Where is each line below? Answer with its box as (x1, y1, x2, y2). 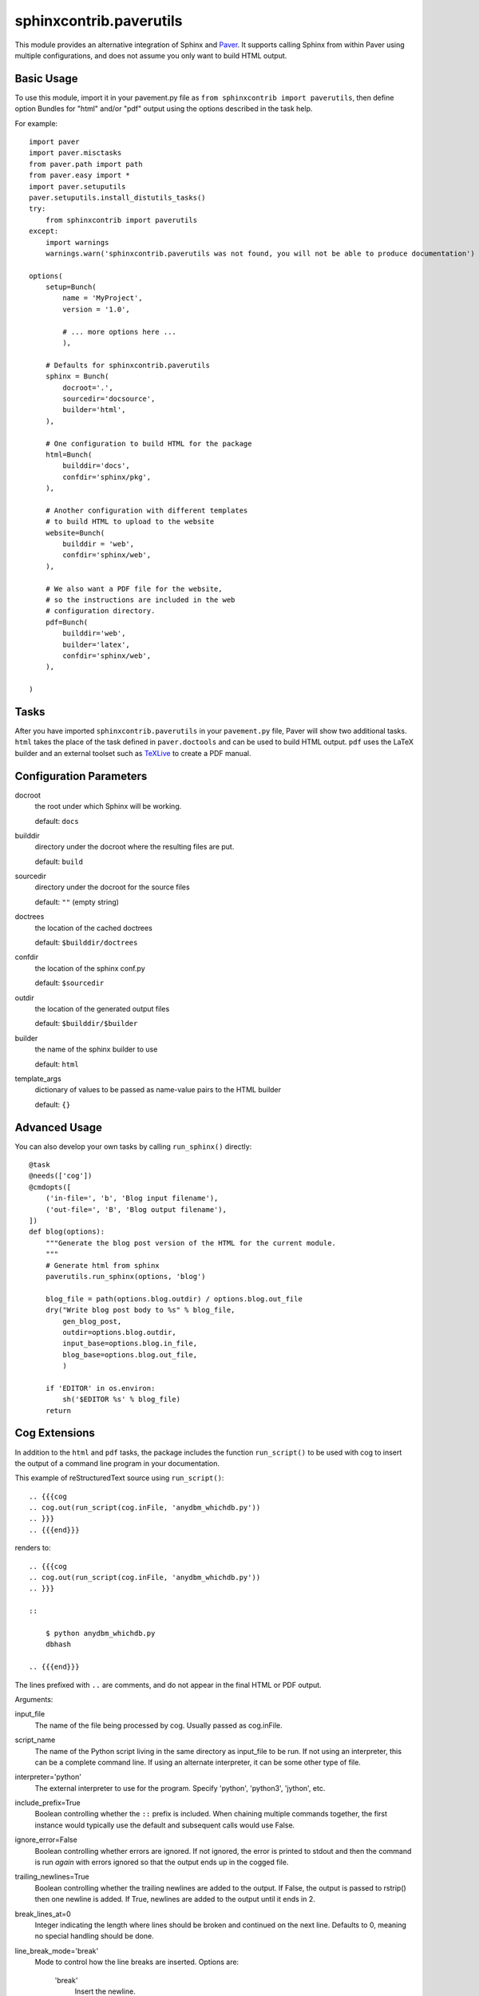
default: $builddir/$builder (34, 1019, 138, 1028)
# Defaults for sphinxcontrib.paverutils (45, 360, 211, 370)
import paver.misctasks (29, 149, 122, 157)
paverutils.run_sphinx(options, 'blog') (45, 1272, 207, 1281)
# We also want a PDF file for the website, (45, 584, 223, 593)
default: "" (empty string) (34, 897, 120, 906)
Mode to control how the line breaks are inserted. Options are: (34, 1957, 239, 1967)
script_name (14, 1735, 56, 1745)
